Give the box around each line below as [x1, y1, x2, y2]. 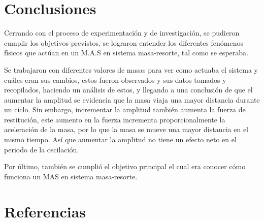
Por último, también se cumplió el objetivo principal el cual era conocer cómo [4, 161, 246, 172]
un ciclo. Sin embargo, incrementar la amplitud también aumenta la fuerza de [4, 104, 246, 115]
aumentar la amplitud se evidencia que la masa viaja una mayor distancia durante [4, 94, 260, 105]
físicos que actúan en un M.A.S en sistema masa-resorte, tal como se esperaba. [4, 47, 248, 58]
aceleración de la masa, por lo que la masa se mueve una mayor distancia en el [4, 124, 249, 135]
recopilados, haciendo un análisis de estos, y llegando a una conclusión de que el [4, 84, 253, 95]
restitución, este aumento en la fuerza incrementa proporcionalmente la [4, 114, 225, 124]
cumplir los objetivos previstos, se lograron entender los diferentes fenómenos [4, 37, 244, 48]
